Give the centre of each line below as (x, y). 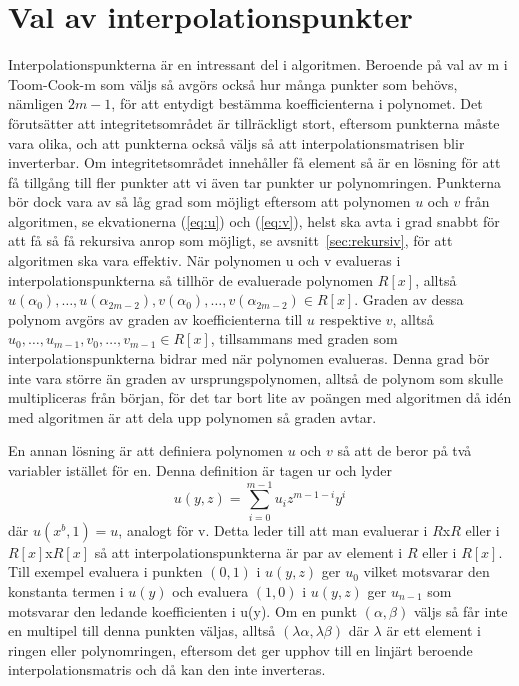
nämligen (36, 103)
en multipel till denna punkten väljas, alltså (142, 630)
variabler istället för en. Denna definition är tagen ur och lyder (200, 470)
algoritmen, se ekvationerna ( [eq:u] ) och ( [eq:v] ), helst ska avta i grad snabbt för (254, 220)
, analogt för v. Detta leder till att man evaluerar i (273, 529)
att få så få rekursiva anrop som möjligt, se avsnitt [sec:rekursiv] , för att (230, 240)
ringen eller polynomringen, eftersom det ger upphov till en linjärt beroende (240, 649)
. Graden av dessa (409, 299)
